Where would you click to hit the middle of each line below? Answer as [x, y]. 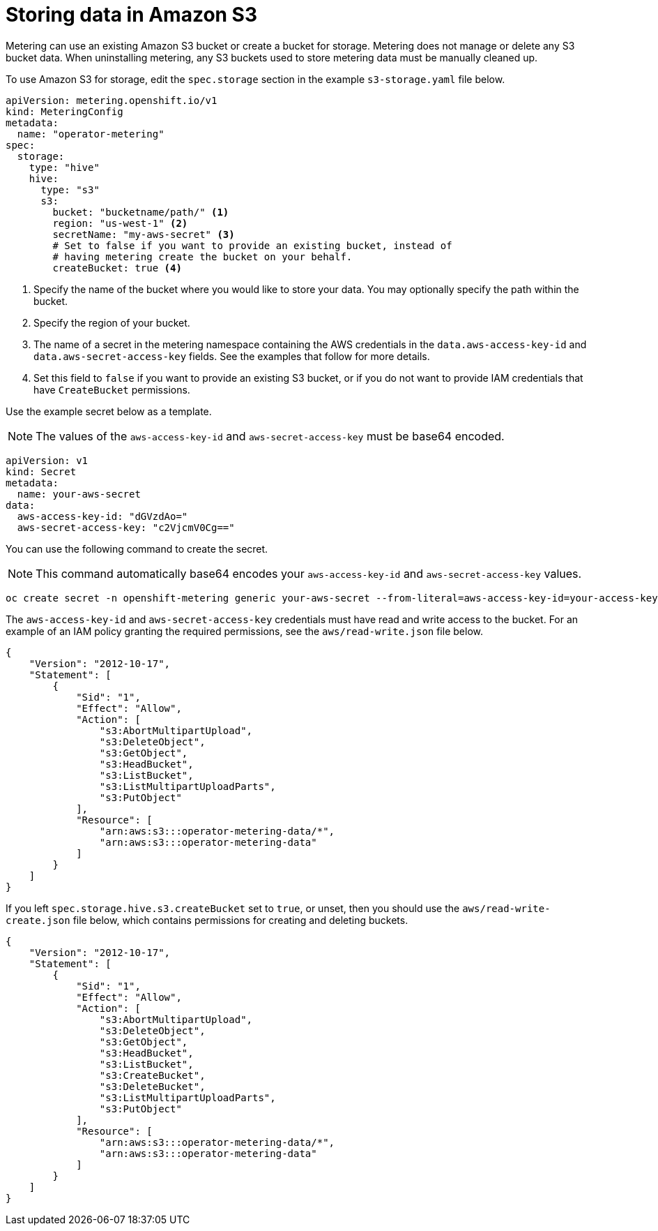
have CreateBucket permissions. [112, 389]
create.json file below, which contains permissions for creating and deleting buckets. [207, 920]
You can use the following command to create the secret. [137, 549]
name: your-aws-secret [79, 494]
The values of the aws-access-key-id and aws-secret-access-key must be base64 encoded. [270, 436]
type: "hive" [64, 167]
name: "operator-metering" [91, 134]
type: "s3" [70, 189]
